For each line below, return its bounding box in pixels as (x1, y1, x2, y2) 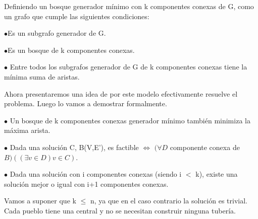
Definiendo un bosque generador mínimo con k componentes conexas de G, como (4, 1, 254, 11)
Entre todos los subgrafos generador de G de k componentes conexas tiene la (10, 61, 247, 72)
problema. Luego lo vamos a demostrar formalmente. (4, 98, 167, 109)
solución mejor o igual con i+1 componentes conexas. (4, 178, 169, 189)
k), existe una (195, 169, 238, 179)
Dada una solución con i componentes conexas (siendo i (10, 169, 182, 179)
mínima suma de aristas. (4, 71, 80, 82)
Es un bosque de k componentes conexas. (8, 44, 135, 55)
